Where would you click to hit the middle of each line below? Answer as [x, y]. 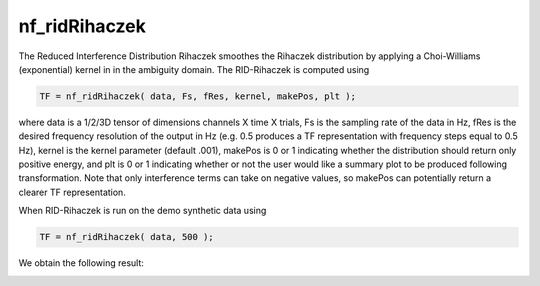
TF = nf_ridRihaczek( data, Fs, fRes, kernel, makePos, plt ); [198, 96]
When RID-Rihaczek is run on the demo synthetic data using [142, 211]
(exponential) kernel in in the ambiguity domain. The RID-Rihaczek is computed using [194, 69]
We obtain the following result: [81, 263]
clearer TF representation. [72, 192]
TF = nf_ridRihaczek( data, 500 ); [126, 237]
